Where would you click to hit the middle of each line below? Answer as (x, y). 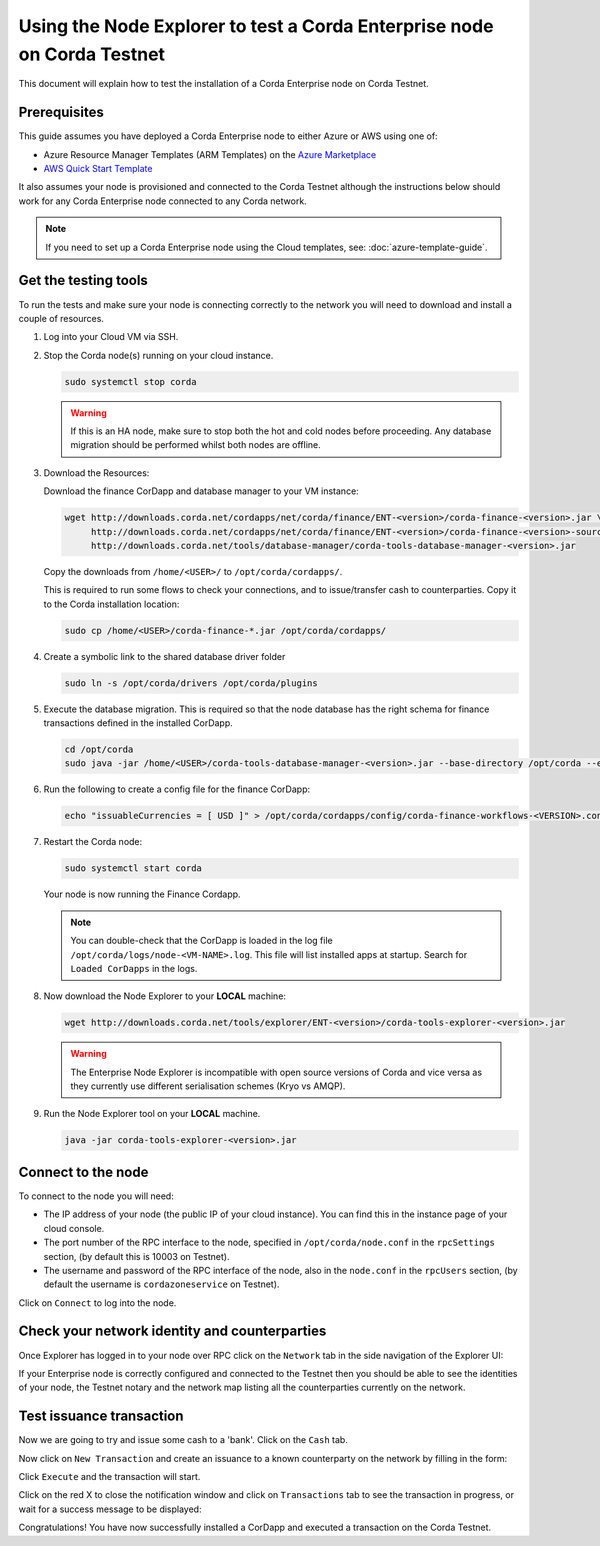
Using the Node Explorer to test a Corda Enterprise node (256, 26)
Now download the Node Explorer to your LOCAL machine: (165, 996)
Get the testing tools (83, 280)
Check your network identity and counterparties (172, 1331)
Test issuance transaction (101, 1416)
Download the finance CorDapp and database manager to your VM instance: (201, 491)
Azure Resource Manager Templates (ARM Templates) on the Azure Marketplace (210, 154)
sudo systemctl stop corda (130, 381)
